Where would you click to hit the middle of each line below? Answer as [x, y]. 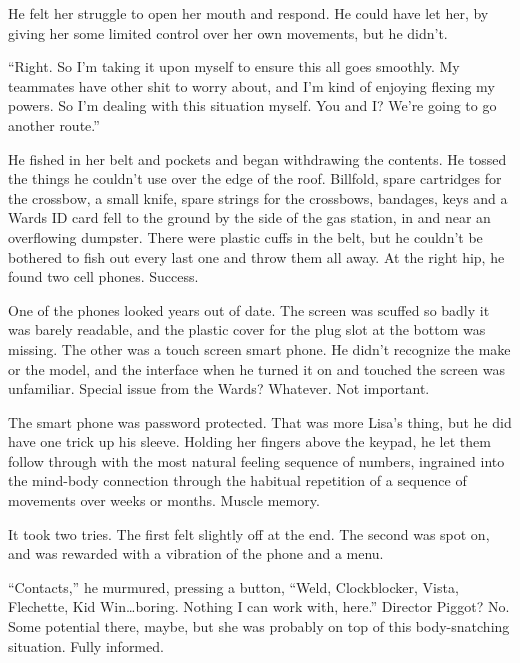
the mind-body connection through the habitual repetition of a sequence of [237, 480]
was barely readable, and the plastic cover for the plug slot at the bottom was [247, 329]
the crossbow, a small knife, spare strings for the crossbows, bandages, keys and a [258, 197]
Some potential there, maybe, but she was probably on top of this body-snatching [259, 626]
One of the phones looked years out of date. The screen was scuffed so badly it [249, 309]
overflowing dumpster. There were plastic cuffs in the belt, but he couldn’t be [245, 236]
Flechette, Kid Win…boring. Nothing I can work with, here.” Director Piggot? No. [259, 606]
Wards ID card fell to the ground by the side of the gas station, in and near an [249, 217]
